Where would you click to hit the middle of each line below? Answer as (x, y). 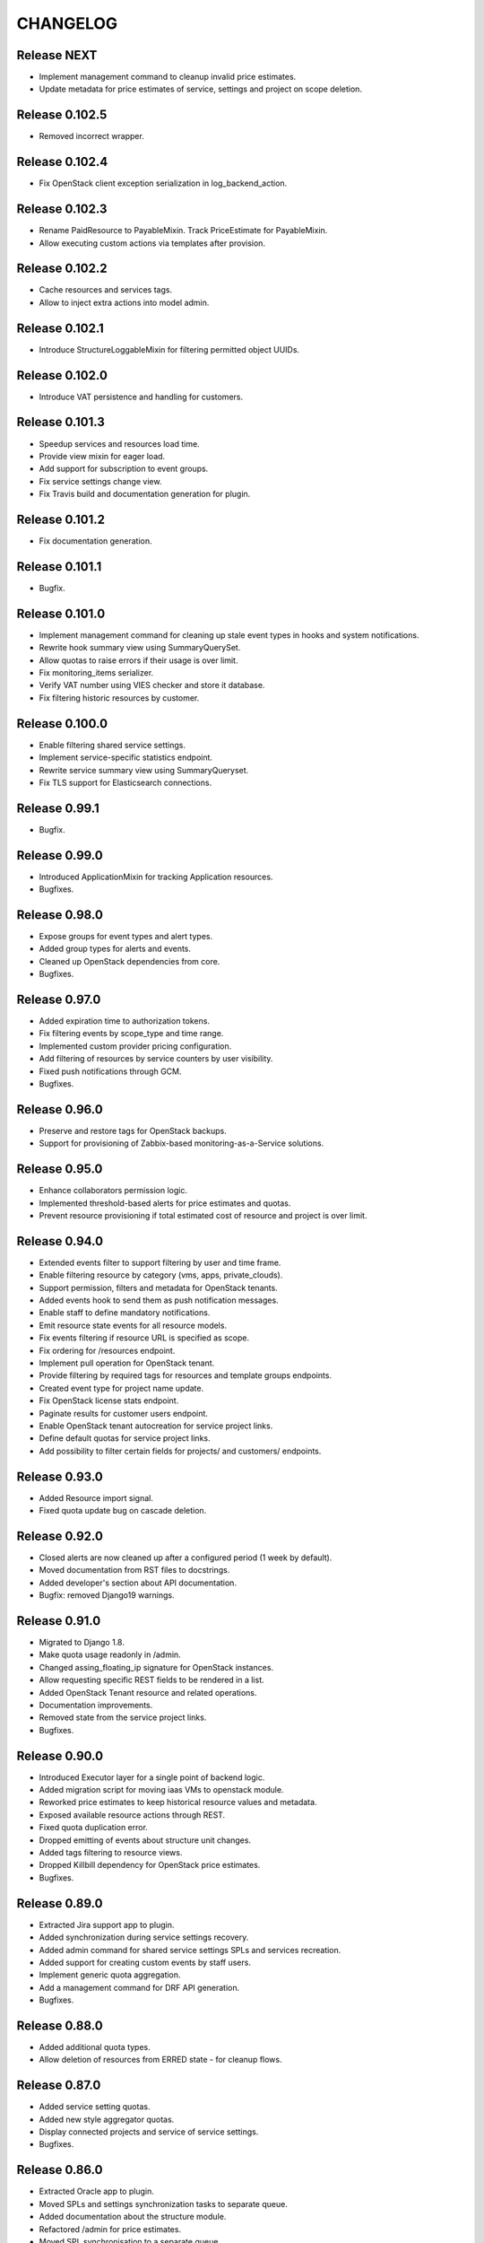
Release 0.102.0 (62, 375)
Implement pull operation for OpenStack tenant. (127, 1363)
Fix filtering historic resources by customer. (119, 698)
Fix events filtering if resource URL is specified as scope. (144, 1338)
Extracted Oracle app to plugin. (96, 2191)
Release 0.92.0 (60, 1536)
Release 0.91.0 (59, 1621)
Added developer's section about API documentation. (138, 1583)
